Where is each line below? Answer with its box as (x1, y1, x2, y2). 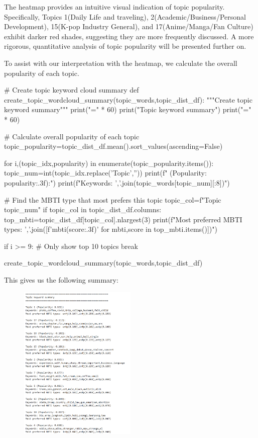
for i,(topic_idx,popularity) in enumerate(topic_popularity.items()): (4, 157, 214, 168)
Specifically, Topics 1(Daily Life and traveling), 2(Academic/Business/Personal (4, 11, 246, 22)
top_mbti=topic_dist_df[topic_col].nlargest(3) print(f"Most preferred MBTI (4, 214, 242, 224)
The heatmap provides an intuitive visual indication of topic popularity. (4, 2, 225, 12)
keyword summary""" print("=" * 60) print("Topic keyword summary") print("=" (4, 104, 251, 115)
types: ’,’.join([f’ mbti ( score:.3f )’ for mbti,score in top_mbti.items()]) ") (4, 224, 218, 234)
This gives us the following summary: (4, 275, 118, 285)
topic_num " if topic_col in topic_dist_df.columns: (4, 204, 162, 215)
